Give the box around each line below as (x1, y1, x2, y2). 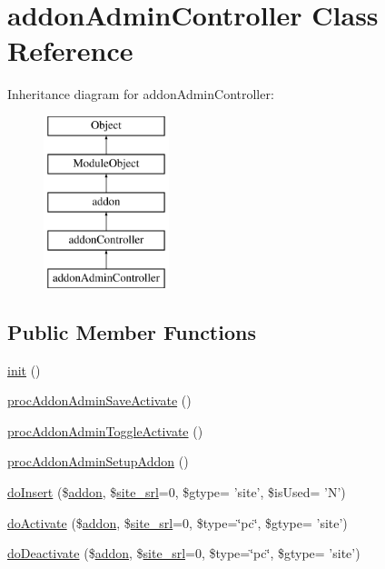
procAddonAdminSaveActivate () (7, 391, 192, 410)
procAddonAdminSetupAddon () (7, 452, 189, 471)
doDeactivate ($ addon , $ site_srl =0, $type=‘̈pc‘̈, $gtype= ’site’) (7, 544, 360, 563)
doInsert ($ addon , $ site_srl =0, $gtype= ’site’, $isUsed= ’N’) (7, 483, 346, 502)
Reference (7, 32, 133, 69)
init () (7, 360, 41, 379)
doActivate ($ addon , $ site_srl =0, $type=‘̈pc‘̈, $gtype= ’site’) (7, 513, 348, 532)
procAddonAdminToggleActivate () (7, 421, 203, 440)
